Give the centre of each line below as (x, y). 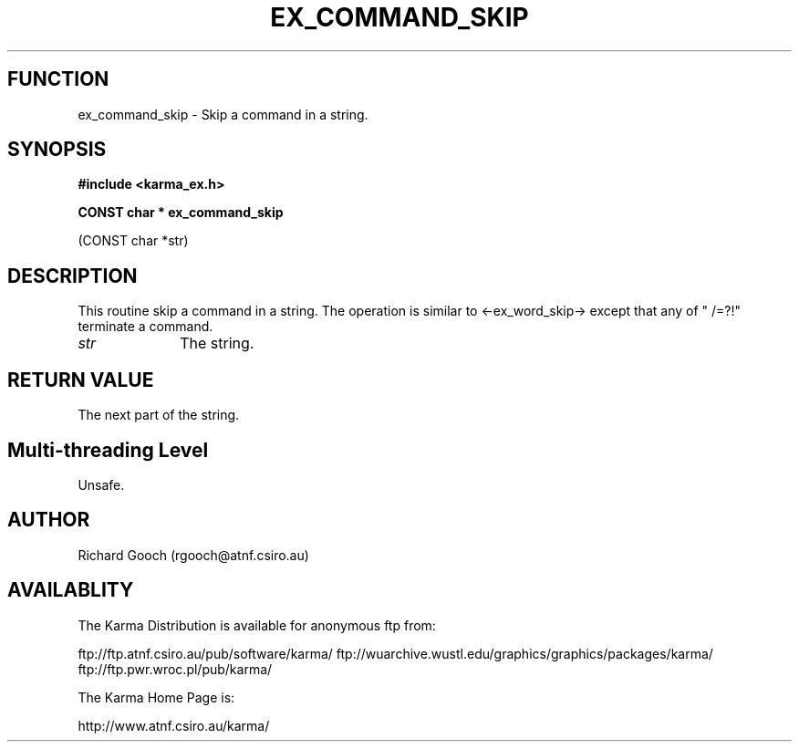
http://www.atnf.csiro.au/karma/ (174, 725)
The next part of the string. (159, 415)
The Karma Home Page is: (156, 697)
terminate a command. (145, 327)
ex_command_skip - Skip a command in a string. (223, 114)
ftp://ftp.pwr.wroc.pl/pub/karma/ (175, 669)
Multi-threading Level (108, 450)
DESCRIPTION (73, 276)
